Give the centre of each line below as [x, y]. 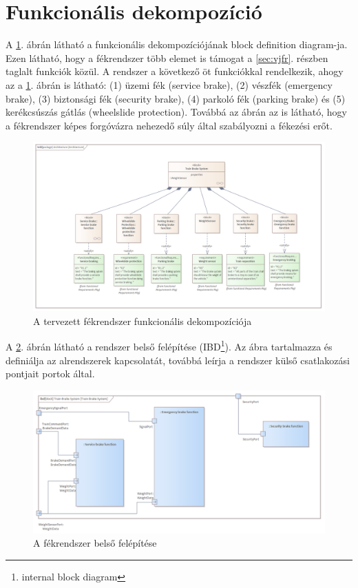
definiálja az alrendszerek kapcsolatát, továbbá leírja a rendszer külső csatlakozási [178, 360]
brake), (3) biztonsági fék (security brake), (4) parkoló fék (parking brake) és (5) [176, 98]
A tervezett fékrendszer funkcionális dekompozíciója [143, 321]
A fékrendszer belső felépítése [95, 543]
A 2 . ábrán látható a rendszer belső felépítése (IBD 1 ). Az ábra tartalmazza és [169, 346]
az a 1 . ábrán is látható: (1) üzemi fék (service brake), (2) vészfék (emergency [169, 84]
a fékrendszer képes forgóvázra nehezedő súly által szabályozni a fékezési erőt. [169, 125]
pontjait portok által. [50, 374]
